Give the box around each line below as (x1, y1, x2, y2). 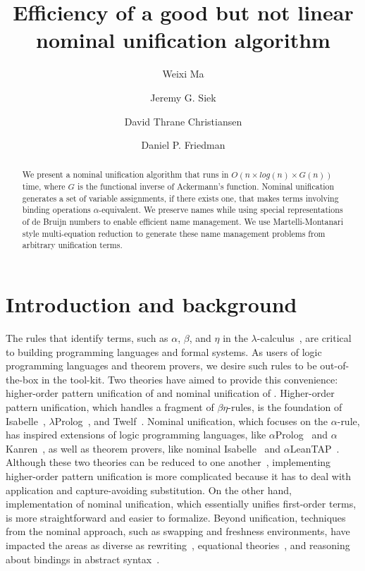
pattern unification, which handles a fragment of (6, 399, 214, 414)
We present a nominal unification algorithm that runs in (22, 168, 229, 180)
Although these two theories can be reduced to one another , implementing (6, 455, 331, 469)
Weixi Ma (162, 66, 204, 81)
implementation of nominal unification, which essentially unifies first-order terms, (6, 496, 357, 511)
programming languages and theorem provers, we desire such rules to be (6, 358, 317, 373)
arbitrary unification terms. (22, 239, 123, 251)
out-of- (320, 358, 349, 373)
